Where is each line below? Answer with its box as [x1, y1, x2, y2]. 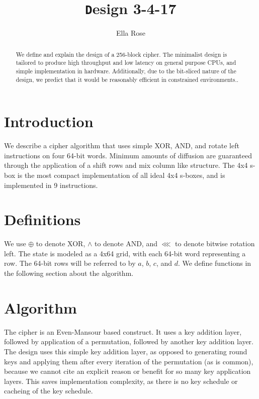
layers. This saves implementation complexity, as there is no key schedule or [4, 375, 238, 386]
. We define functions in [178, 258, 251, 268]
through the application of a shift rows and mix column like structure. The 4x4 [4, 160, 248, 170]
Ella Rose [116, 28, 146, 38]
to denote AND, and [94, 238, 157, 249]
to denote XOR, [36, 238, 85, 249]
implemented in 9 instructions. [4, 179, 98, 190]
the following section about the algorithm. [4, 268, 134, 278]
